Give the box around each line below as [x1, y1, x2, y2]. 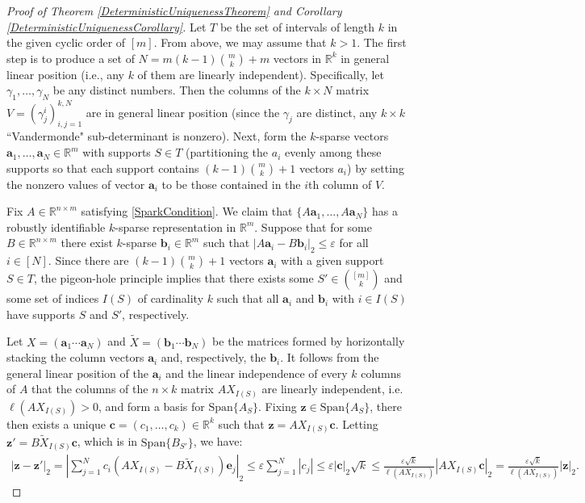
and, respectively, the [161, 349, 266, 366]
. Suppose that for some [254, 218, 372, 235]
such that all [216, 290, 279, 307]
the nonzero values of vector [6, 175, 145, 192]
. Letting [335, 415, 378, 432]
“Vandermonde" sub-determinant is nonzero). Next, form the [6, 128, 307, 145]
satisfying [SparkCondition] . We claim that [81, 203, 293, 220]
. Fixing [258, 397, 297, 414]
